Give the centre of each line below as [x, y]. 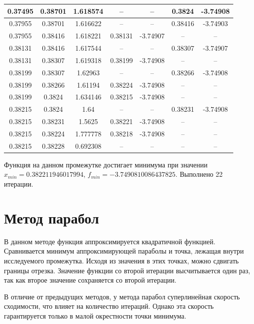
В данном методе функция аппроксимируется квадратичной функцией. [110, 241]
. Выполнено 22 [199, 174]
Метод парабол [52, 217]
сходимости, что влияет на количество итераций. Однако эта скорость [109, 306]
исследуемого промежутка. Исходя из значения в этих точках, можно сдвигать [121, 260]
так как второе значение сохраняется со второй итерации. [90, 280]
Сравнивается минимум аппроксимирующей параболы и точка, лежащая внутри [124, 251]
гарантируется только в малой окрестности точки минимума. [95, 315]
